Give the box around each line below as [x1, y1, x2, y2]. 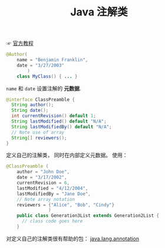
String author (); [11, 102, 54, 108]
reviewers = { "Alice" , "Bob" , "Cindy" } [16, 201, 115, 208]
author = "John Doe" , [16, 169, 70, 175]
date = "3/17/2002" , [16, 174, 67, 180]
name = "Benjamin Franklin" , [16, 57, 88, 63]
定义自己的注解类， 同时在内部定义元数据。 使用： [6, 151, 128, 159]
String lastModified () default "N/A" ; [11, 118, 107, 124]
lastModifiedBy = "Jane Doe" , [16, 191, 91, 197]
